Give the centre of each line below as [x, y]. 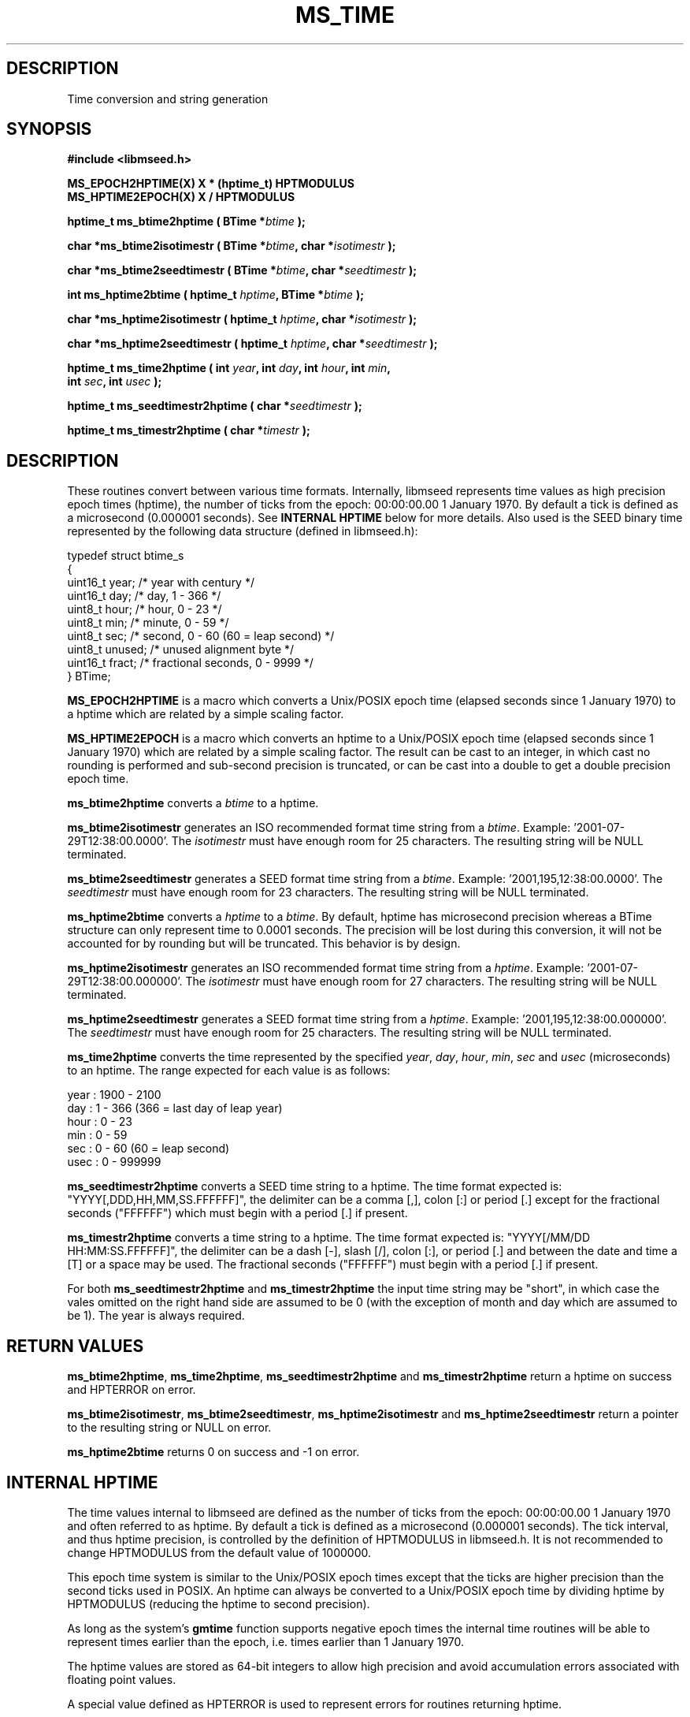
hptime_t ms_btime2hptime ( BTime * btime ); [186, 222]
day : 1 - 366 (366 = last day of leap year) [175, 1108]
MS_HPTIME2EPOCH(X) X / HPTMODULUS [181, 197]
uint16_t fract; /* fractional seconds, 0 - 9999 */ [190, 663]
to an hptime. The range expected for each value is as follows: [229, 1071]
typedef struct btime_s [126, 556]
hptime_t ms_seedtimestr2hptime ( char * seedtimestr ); [215, 406]
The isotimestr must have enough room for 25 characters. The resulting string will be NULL [407, 841]
